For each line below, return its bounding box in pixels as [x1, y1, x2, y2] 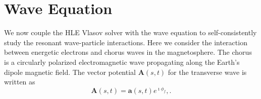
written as [4, 76, 35, 87]
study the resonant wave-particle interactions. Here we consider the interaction [4, 37, 247, 47]
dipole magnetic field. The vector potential [4, 66, 136, 77]
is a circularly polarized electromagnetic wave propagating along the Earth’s [4, 56, 240, 67]
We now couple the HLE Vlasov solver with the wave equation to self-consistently [4, 27, 257, 38]
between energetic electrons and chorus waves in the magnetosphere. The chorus [4, 47, 252, 57]
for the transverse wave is [168, 66, 247, 77]
